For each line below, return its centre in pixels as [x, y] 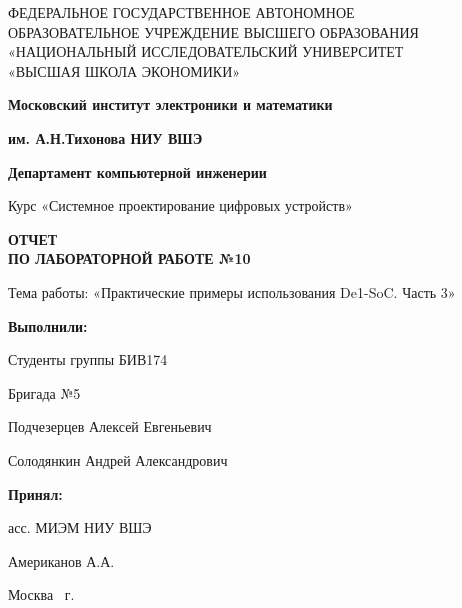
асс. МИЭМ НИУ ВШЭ [80, 527]
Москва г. [41, 594]
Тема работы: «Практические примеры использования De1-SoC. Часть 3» [232, 291]
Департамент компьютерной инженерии [137, 171]
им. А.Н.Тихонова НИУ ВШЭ [105, 137]
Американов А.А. [61, 560]
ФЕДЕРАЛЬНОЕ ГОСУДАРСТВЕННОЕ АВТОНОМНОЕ [181, 12]
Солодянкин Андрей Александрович [118, 459]
